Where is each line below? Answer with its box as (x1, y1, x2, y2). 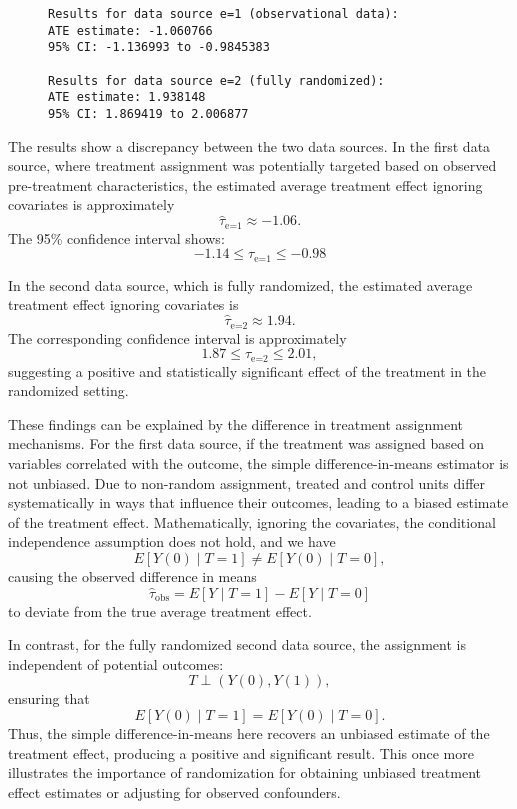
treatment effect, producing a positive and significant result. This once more (8, 742, 474, 763)
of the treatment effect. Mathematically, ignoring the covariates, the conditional (8, 511, 496, 532)
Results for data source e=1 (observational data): (48, 7, 399, 21)
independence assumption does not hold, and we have (8, 531, 336, 552)
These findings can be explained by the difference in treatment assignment (8, 413, 463, 434)
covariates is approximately (8, 194, 175, 215)
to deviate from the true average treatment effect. (8, 600, 312, 621)
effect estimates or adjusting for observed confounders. (8, 781, 341, 802)
